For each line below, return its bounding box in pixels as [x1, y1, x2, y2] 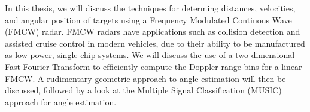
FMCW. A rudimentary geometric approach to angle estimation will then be [5, 72, 286, 84]
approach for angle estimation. [5, 95, 117, 108]
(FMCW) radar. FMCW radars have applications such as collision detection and [5, 25, 300, 38]
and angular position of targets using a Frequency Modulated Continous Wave [5, 13, 292, 26]
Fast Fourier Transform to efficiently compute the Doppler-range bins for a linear [5, 60, 302, 72]
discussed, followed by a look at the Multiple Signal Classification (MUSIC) [5, 84, 282, 96]
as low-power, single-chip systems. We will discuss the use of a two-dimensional [5, 49, 295, 61]
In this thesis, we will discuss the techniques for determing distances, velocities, [5, 2, 296, 14]
